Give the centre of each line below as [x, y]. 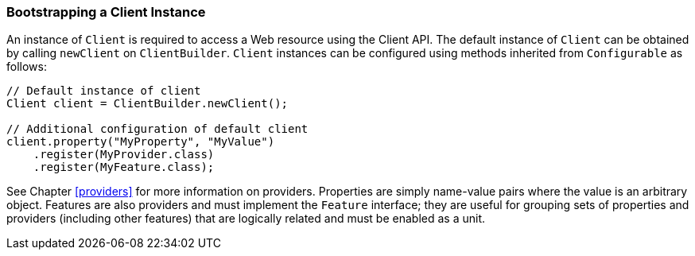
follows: [27, 67]
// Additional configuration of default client [157, 129]
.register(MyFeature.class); [124, 167]
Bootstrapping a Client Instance [106, 12]
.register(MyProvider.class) [124, 155]
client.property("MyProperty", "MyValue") [141, 142]
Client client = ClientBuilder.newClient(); [148, 104]
